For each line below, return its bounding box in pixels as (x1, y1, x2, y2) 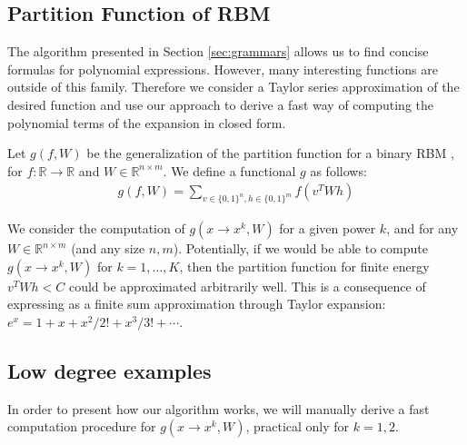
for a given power (279, 219, 376, 238)
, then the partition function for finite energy (179, 256, 430, 275)
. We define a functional (163, 161, 296, 180)
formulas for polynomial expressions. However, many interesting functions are (7, 59, 438, 78)
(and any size (71, 239, 145, 258)
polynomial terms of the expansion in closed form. (7, 113, 286, 132)
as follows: (310, 161, 367, 180)
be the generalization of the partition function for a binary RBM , (86, 143, 454, 163)
